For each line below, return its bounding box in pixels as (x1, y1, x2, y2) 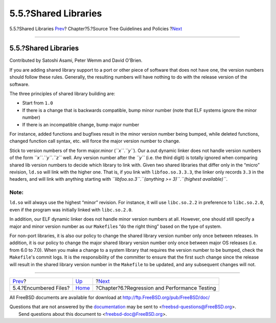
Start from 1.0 (22, 100, 53, 106)
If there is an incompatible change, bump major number (22, 121, 140, 127)
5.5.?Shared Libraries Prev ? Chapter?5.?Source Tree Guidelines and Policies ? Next (9, 26, 182, 32)
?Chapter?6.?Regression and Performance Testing (95, 284, 217, 291)
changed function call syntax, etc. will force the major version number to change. (9, 138, 180, 144)
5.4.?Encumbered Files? (12, 284, 70, 291)
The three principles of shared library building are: (9, 91, 116, 97)
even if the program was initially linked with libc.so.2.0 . (9, 206, 133, 212)
